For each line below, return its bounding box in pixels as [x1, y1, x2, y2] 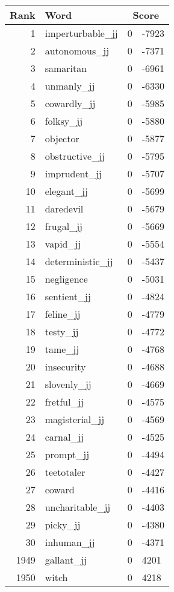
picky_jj [45, 518, 81, 531]
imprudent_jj [45, 166, 102, 180]
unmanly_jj [45, 79, 95, 93]
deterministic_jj [45, 254, 113, 268]
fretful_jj [45, 395, 84, 409]
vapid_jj [45, 237, 81, 251]
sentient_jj [45, 289, 91, 303]
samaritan [45, 61, 87, 75]
